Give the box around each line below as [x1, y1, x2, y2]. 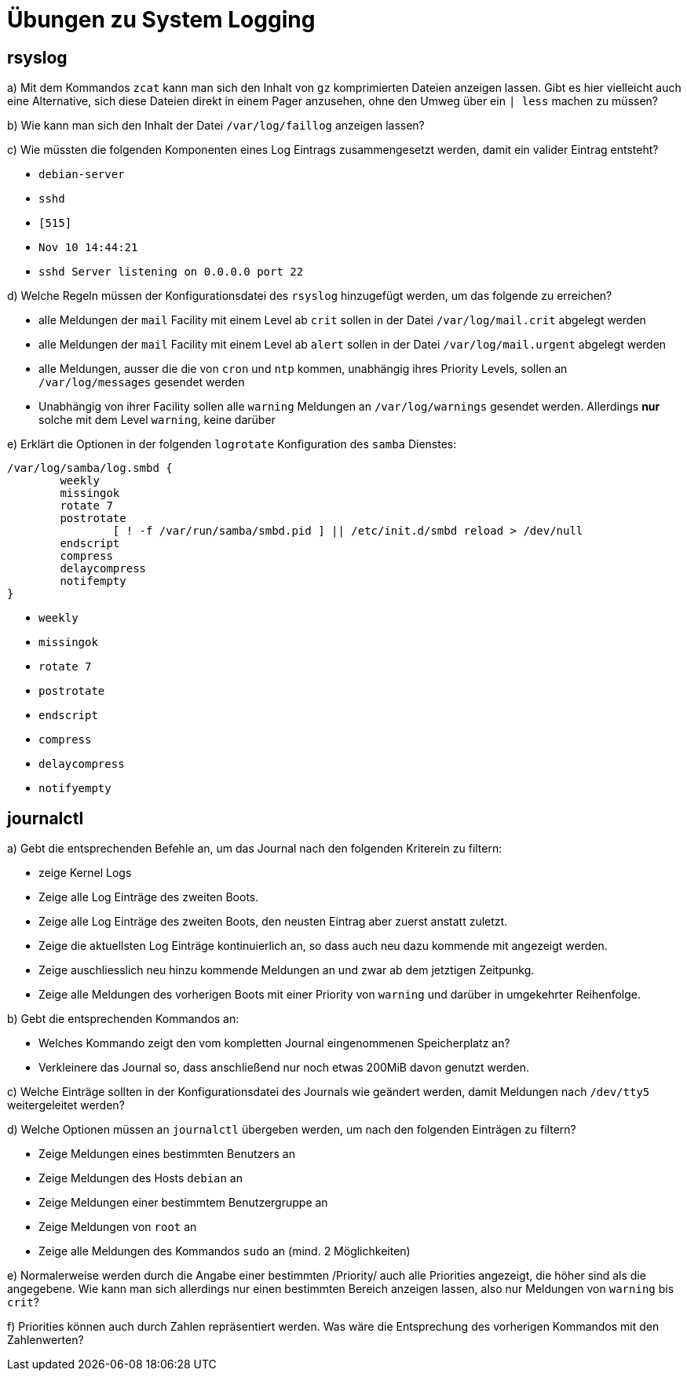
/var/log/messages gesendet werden [38, 375, 245, 389]
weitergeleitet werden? [7, 1098, 125, 1112]
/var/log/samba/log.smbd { [7, 462, 173, 475]
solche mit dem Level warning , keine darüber [38, 413, 276, 427]
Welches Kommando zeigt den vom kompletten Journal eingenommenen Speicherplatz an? [38, 1036, 510, 1050]
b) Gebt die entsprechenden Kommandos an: [7, 1012, 239, 1026]
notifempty [60, 575, 126, 588]
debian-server [38, 168, 125, 181]
